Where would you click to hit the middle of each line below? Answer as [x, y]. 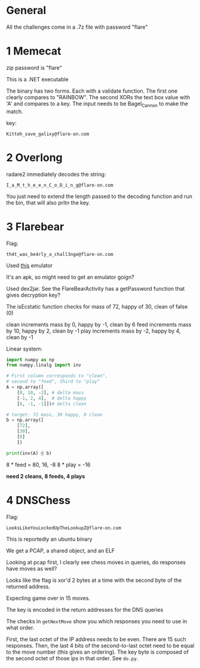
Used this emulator [30, 265]
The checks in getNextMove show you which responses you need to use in [97, 621]
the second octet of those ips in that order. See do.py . [72, 658]
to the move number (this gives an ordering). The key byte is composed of [98, 652]
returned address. [28, 586]
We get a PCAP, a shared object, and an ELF [61, 550]
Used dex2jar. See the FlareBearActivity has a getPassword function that [96, 288]
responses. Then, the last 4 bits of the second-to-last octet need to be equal [100, 645]
